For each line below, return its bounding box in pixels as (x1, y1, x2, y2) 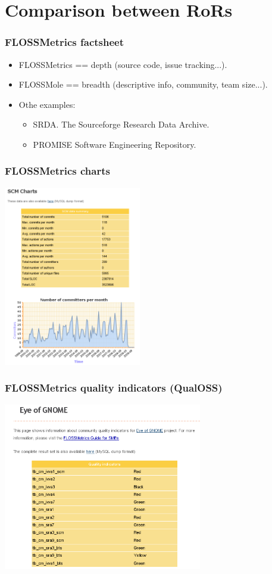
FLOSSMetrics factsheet (5, 35, 124, 49)
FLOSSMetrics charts (5, 163, 110, 178)
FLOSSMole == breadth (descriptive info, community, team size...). (18, 78, 268, 91)
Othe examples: (18, 98, 76, 110)
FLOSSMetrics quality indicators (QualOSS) (5, 380, 223, 395)
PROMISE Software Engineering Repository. (33, 138, 196, 150)
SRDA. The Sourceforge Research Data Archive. (33, 118, 210, 131)
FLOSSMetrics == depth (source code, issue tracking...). (18, 58, 227, 70)
